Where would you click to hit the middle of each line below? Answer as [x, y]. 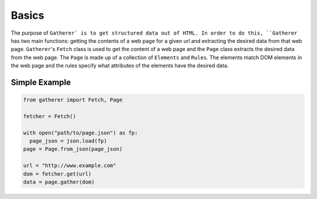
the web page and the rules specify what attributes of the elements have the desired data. [120, 66]
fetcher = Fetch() [50, 116]
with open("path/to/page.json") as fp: [80, 133]
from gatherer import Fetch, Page [73, 100]
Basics [28, 15]
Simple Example [41, 82]
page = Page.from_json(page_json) [73, 149]
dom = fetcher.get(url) [58, 174]
